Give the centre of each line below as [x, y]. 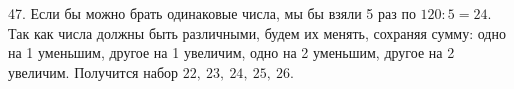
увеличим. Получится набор [93, 71]
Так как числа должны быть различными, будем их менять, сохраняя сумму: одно [257, 32]
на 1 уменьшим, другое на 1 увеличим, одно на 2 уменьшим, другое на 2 [231, 52]
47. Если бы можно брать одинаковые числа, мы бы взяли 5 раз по [212, 13]
